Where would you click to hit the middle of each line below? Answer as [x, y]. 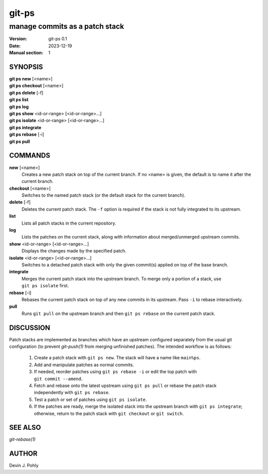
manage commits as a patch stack [67, 26]
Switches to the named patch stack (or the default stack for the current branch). [103, 195]
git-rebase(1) [22, 439]
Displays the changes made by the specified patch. [74, 251]
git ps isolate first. [45, 286]
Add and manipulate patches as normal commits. [84, 365]
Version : [18, 39]
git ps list [19, 100]
